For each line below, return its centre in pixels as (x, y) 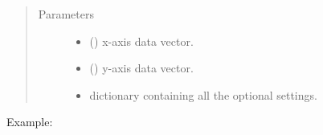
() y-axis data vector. (141, 68)
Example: (30, 122)
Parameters (66, 14)
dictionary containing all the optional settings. (203, 94)
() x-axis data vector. (141, 41)
